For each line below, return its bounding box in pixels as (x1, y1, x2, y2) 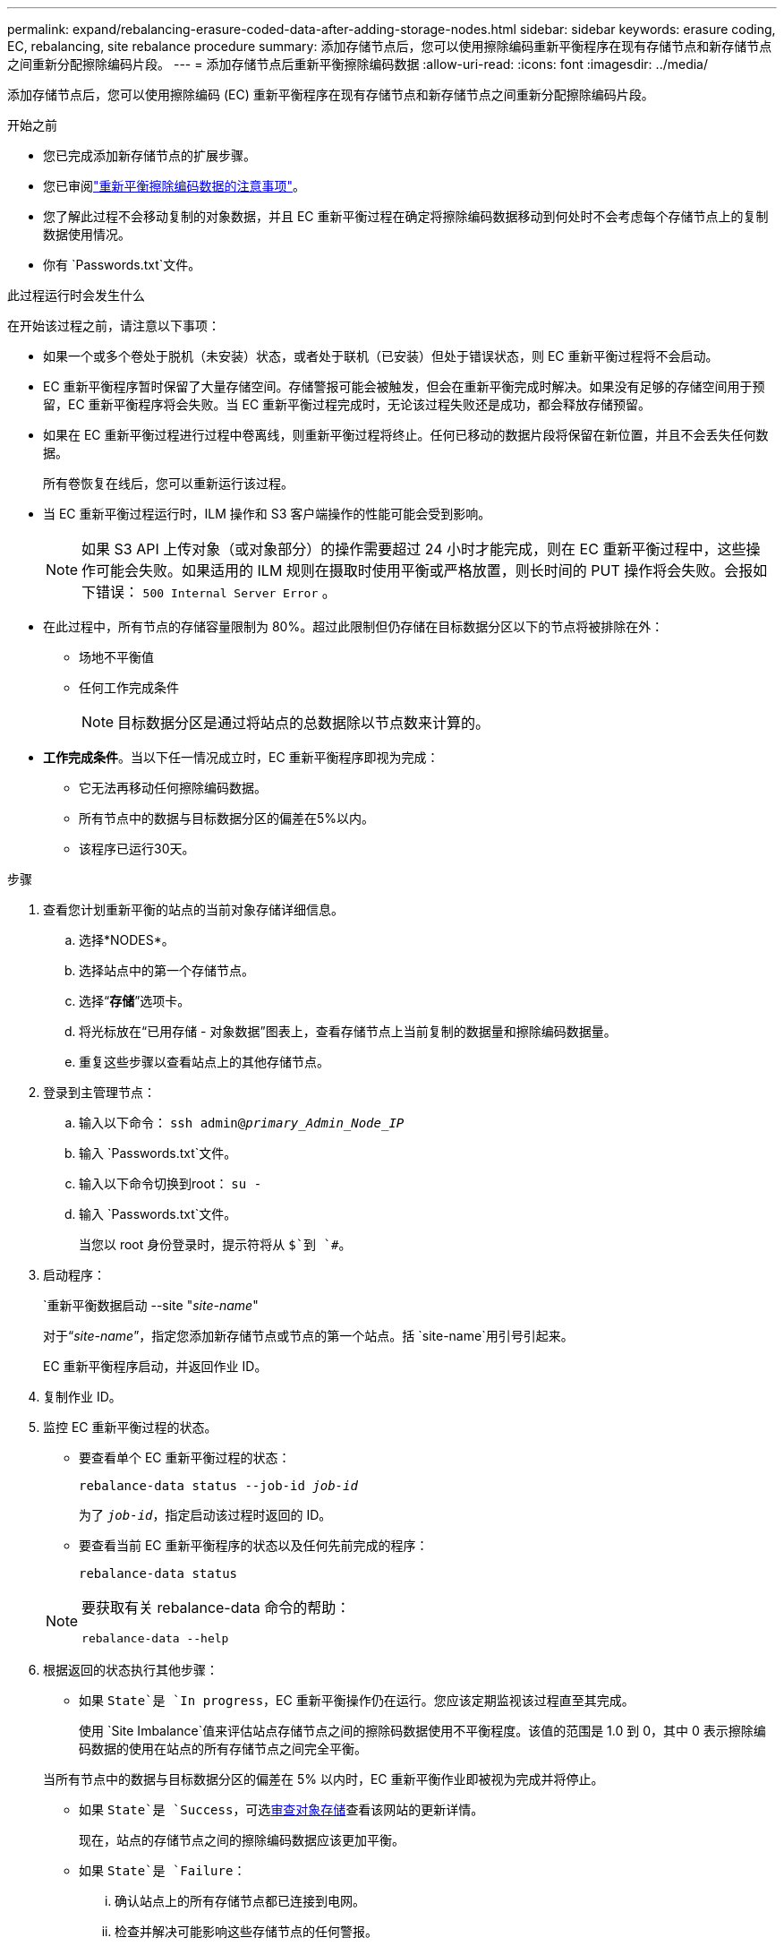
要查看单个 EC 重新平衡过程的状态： (79, 1450, 291, 1465)
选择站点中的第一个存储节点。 (79, 963, 254, 978)
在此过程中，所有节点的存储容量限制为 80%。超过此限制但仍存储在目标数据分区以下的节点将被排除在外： (43, 619, 664, 634)
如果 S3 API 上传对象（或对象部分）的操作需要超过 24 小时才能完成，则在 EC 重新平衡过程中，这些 (81, 540, 746, 558)
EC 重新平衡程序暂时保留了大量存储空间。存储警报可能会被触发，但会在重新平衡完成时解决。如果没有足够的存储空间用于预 (43, 379, 765, 394)
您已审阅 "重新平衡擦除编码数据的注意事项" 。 (43, 178, 306, 193)
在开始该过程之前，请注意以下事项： (7, 318, 220, 333)
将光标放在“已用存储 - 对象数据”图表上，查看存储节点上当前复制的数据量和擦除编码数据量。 (79, 1024, 617, 1039)
